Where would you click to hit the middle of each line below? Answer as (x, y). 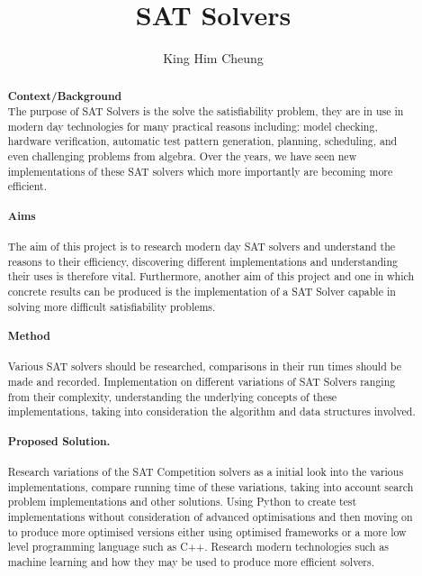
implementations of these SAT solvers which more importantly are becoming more (200, 171)
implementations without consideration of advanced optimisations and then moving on (210, 516)
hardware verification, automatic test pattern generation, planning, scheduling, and (202, 141)
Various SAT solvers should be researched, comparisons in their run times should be (204, 366)
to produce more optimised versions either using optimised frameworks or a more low (207, 531)
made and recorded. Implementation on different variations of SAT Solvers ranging (202, 381)
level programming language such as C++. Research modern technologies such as (198, 547)
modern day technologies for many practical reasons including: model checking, (193, 126)
